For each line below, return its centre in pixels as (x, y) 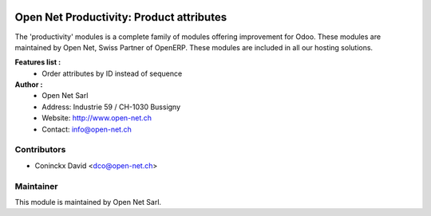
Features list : (38, 62)
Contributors (40, 150)
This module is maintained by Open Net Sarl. (88, 202)
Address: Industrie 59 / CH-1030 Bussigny (111, 107)
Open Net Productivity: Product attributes (121, 17)
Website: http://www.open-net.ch (97, 118)
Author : (29, 84)
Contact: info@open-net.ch (87, 129)
